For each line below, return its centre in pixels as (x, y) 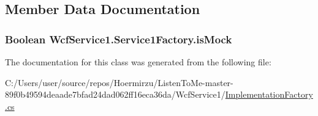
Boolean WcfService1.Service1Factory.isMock (119, 39)
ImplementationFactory (269, 94)
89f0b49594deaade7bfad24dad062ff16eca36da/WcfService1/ (115, 94)
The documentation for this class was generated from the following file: (138, 62)
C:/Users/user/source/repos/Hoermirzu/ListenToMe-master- (119, 82)
